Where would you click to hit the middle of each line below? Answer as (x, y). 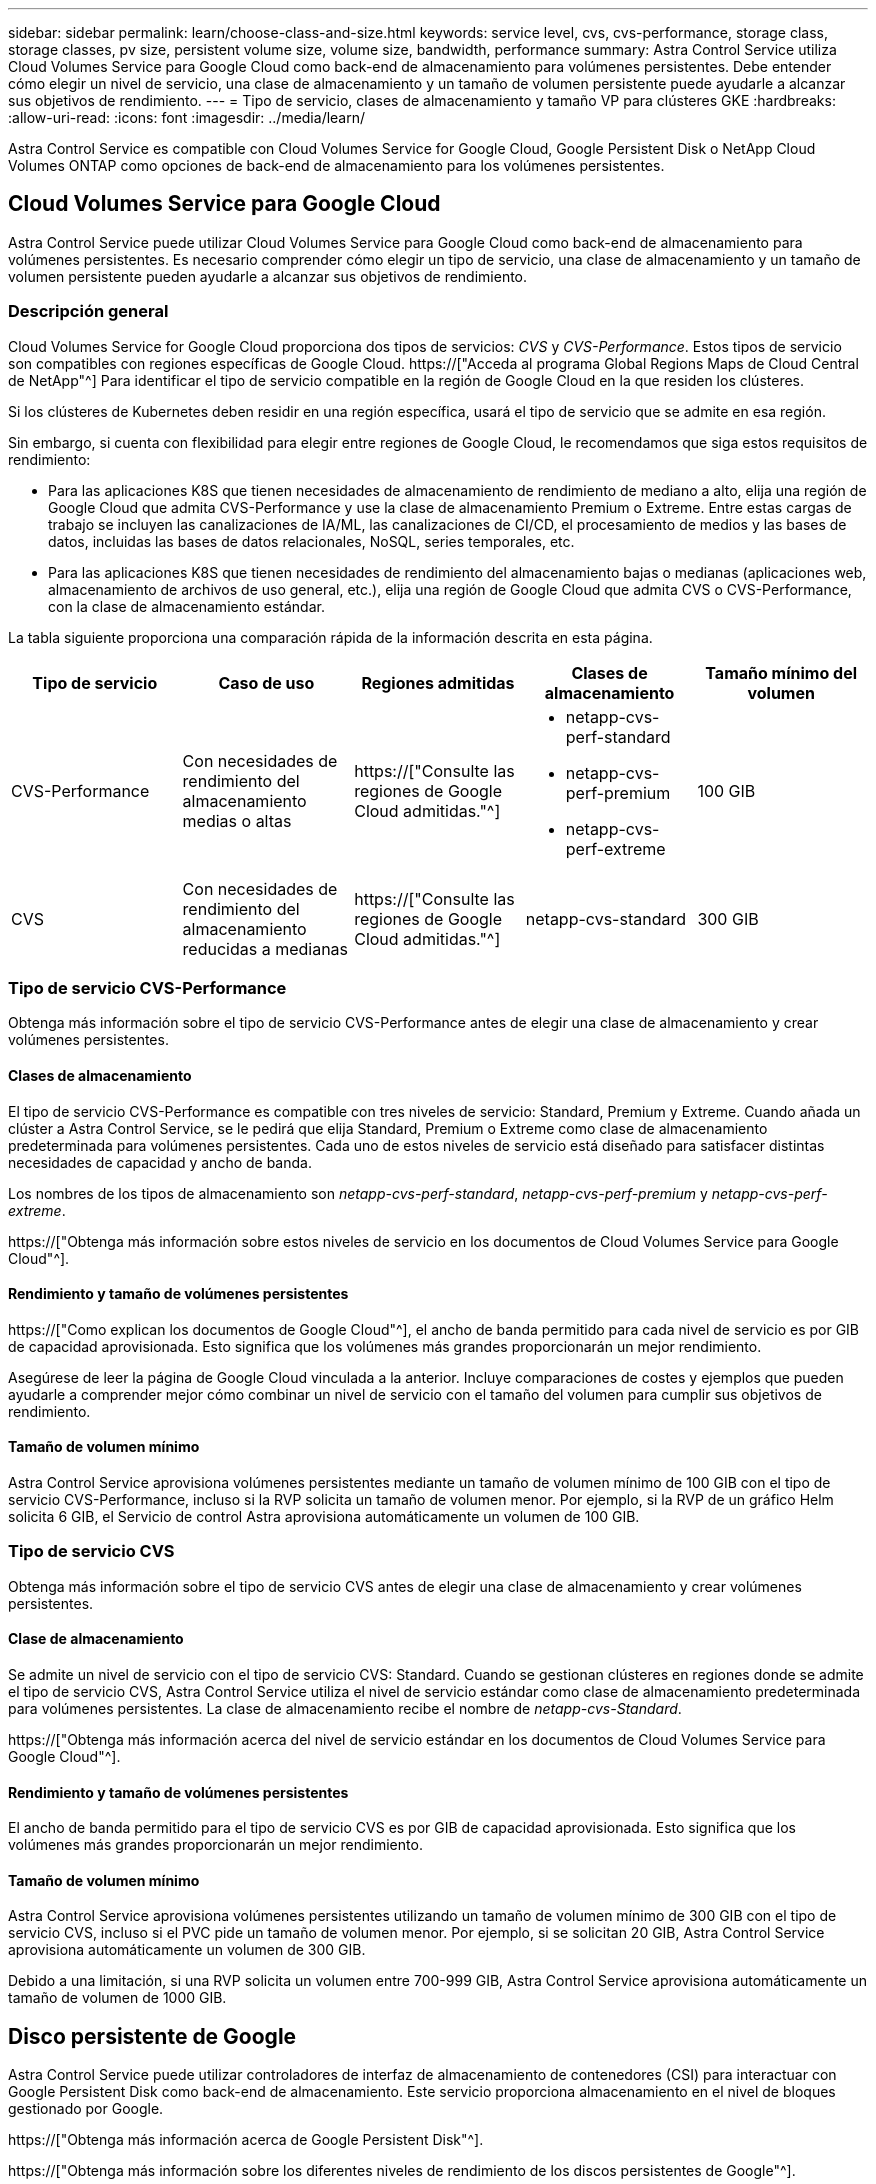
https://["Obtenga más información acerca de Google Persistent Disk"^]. (246, 2140)
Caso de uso (266, 682)
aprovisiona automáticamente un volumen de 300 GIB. (187, 1950)
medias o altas (237, 820)
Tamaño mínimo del (781, 672)
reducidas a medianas (265, 948)
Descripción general (88, 311)
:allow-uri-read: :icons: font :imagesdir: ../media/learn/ (187, 117)
